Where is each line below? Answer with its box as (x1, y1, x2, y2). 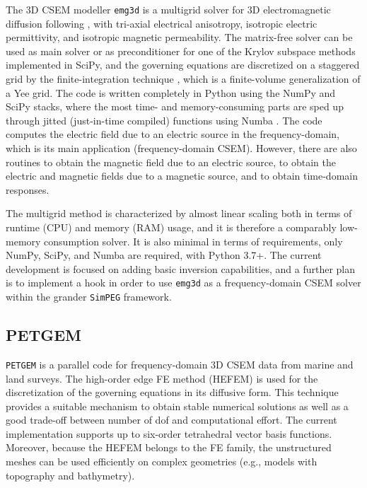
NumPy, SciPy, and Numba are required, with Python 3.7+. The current (6, 248, 322, 262)
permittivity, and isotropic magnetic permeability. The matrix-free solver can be (6, 30, 353, 45)
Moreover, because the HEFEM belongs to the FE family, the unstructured (6, 440, 332, 455)
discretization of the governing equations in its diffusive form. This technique (6, 385, 339, 400)
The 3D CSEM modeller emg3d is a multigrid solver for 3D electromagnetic (6, 2, 331, 16)
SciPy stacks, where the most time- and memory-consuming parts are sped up (6, 99, 344, 114)
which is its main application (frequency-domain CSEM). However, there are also (6, 141, 357, 155)
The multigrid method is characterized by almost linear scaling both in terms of (6, 206, 352, 221)
